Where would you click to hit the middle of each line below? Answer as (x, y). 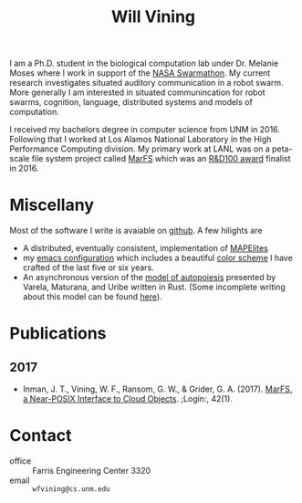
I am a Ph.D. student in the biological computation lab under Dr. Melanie (144, 63)
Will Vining (153, 17)
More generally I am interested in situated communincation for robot (138, 92)
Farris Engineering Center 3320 (92, 471)
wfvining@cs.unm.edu (72, 489)
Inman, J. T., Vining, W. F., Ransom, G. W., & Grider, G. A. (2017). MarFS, (157, 389)
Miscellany (52, 205)
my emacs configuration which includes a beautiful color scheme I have (158, 258)
